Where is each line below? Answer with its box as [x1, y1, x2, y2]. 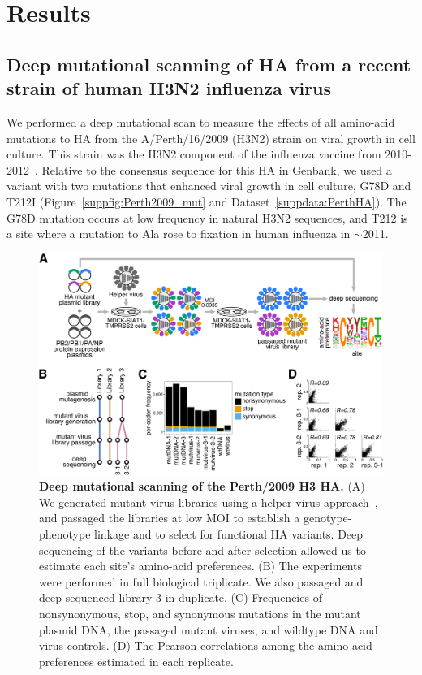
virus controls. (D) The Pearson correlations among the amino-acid [39, 637, 372, 654]
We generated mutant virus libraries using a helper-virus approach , [39, 493, 378, 510]
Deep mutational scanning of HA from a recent [6, 51, 411, 76]
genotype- [303, 509, 352, 526]
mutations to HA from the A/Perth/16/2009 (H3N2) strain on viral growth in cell [6, 129, 416, 146]
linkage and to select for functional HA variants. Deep [94, 525, 364, 542]
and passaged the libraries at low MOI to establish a [39, 509, 300, 526]
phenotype [39, 525, 91, 542]
